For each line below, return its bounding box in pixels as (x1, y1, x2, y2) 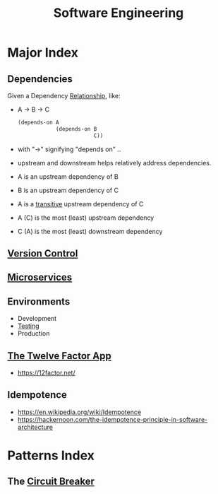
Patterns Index (7, 447, 95, 464)
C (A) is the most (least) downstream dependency (17, 227, 163, 235)
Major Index (7, 45, 79, 61)
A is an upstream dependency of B (17, 172, 119, 181)
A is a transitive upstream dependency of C (17, 199, 144, 208)
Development (17, 314, 57, 323)
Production (17, 329, 50, 338)
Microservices (7, 271, 73, 283)
